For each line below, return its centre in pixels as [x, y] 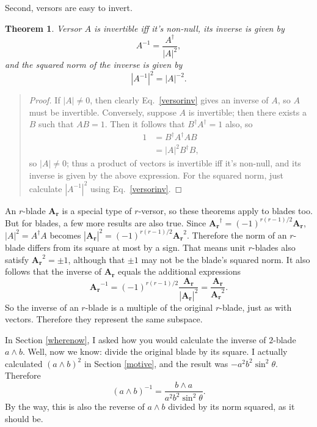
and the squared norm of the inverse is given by [94, 65]
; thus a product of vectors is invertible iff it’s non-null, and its [184, 163]
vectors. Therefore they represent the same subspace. [104, 319]
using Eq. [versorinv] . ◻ [137, 188]
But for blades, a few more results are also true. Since [106, 222]
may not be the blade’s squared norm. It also [226, 259]
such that [56, 124]
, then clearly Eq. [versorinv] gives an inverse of [179, 100]
